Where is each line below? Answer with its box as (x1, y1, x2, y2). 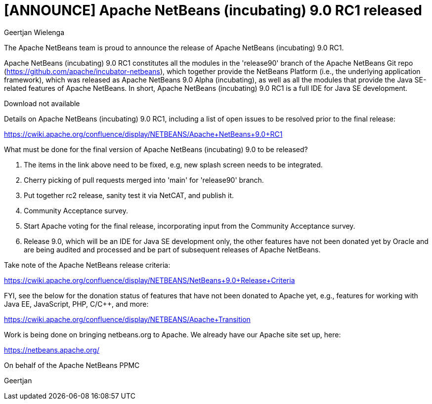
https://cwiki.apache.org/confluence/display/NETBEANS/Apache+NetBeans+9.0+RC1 (4, 129, 283, 138)
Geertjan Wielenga (4, 28, 65, 37)
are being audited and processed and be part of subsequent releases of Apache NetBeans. (24, 245, 321, 254)
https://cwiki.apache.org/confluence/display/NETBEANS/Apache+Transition (4, 315, 251, 323)
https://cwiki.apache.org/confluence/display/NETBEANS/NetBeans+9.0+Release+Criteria (4, 276, 295, 284)
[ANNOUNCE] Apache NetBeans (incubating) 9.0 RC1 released (4, 2, 422, 19)
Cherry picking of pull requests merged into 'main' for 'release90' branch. (24, 175, 264, 184)
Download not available (4, 99, 80, 108)
